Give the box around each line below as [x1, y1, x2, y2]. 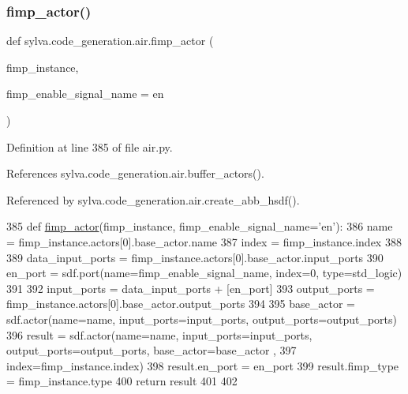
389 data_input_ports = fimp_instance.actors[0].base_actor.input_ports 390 [6, 249, 384, 265]
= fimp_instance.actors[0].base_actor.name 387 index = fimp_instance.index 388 [6, 233, 402, 250]
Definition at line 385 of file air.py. [6, 138, 173, 155]
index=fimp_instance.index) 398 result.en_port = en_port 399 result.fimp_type [6, 357, 399, 373]
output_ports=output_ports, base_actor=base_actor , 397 [6, 342, 297, 358]
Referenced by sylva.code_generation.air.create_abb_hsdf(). [6, 191, 300, 208]
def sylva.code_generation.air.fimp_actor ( [6, 32, 214, 49]
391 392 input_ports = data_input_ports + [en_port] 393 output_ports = [6, 280, 375, 296]
